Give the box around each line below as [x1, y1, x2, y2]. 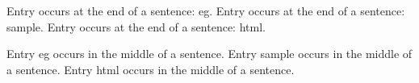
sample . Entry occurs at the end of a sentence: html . [6, 18, 266, 35]
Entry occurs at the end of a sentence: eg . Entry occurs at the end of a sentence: [6, 2, 405, 19]
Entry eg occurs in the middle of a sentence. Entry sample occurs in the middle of [6, 45, 413, 62]
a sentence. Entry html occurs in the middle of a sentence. [6, 60, 295, 77]
